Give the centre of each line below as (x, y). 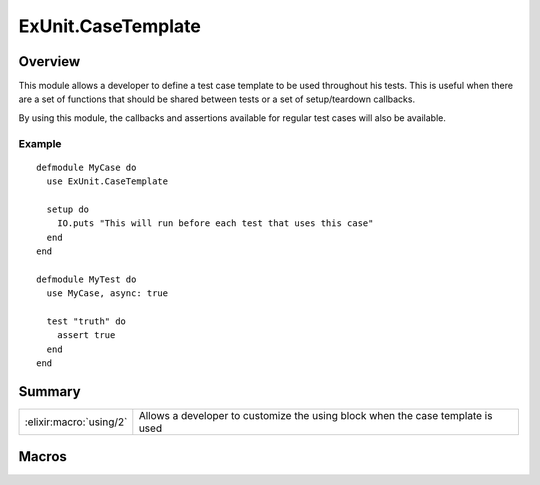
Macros (42, 456)
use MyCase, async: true (107, 293)
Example (40, 143)
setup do (68, 209)
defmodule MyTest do (86, 279)
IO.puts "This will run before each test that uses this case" (215, 223)
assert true (86, 335)
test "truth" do (86, 321)
